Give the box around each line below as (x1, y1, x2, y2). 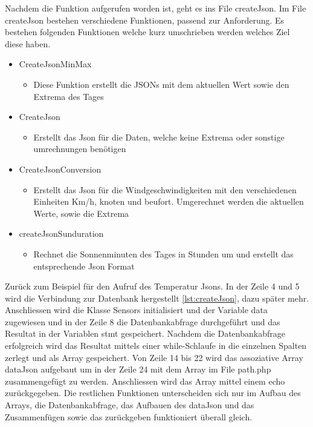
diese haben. (5, 37, 51, 50)
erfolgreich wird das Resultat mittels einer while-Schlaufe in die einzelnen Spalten (5, 339, 307, 352)
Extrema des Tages (33, 90, 104, 102)
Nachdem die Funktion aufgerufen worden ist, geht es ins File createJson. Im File (5, 2, 306, 14)
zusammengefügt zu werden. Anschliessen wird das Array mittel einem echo (5, 374, 285, 387)
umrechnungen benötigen (33, 142, 126, 155)
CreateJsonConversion (19, 162, 102, 175)
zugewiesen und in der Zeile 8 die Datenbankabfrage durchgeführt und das (5, 315, 280, 328)
